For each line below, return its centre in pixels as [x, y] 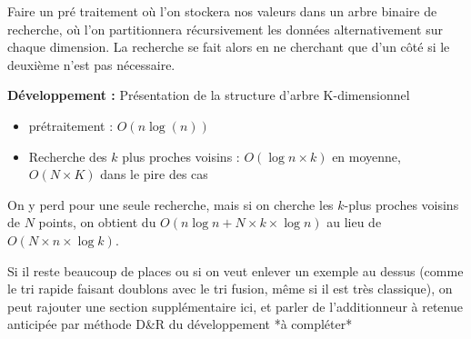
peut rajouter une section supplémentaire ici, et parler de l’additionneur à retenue [235, 306]
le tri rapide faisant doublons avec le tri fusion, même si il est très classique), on [230, 289]
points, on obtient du [97, 222]
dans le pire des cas [154, 174]
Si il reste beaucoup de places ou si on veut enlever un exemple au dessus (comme [235, 270]
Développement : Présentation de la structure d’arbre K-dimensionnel [209, 95]
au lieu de [354, 222]
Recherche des [68, 156]
